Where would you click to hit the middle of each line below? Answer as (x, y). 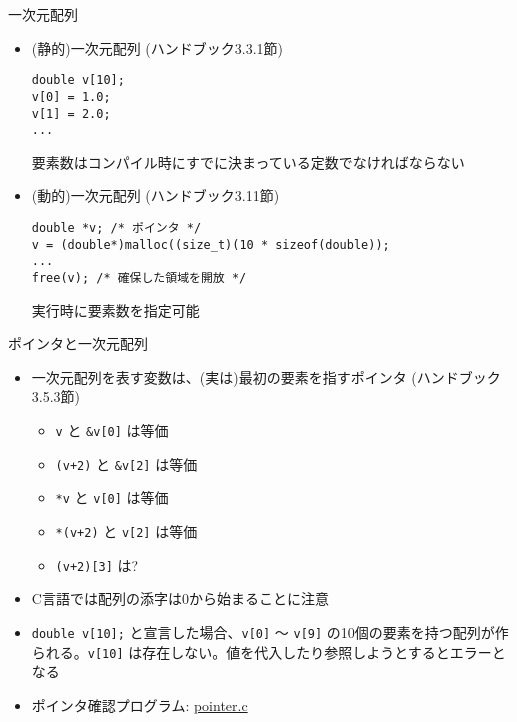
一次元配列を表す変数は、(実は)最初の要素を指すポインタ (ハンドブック (266, 376)
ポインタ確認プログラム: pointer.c (139, 704)
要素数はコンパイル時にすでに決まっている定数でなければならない (248, 161)
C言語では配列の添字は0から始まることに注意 (180, 598)
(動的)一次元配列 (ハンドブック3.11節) (155, 195)
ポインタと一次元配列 (78, 343)
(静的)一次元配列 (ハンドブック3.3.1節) (157, 47)
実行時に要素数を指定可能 (115, 309)
